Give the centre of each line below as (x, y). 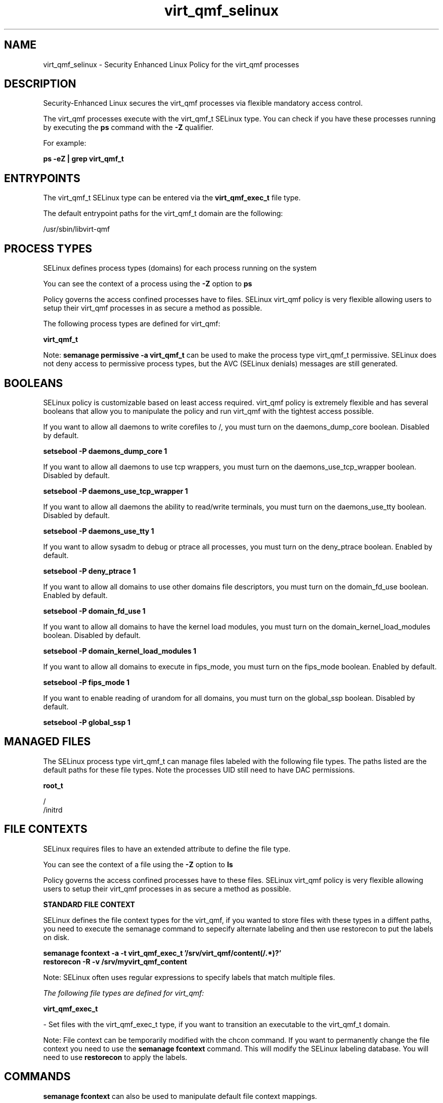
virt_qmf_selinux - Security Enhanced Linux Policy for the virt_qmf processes (171, 64)
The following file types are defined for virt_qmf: (124, 993)
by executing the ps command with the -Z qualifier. (128, 128)
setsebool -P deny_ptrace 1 (90, 571)
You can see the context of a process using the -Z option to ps (148, 284)
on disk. (56, 937)
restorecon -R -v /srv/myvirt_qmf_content (115, 961)
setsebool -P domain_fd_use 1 (94, 611)
